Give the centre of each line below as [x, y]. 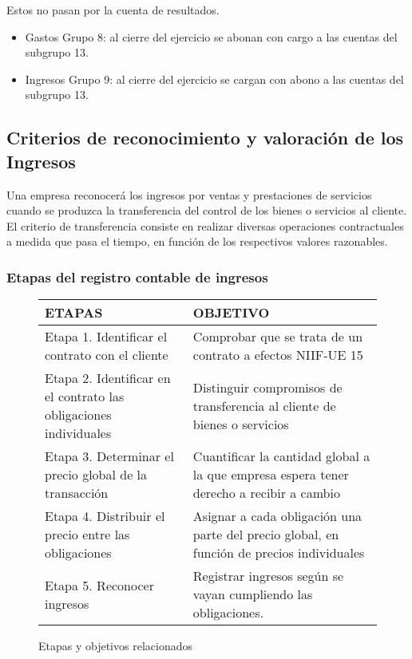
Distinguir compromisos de [267, 387]
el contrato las [85, 397]
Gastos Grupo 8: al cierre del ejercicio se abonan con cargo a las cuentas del [211, 36]
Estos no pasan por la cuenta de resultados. [113, 10]
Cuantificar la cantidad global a [281, 456]
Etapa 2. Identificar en [108, 378]
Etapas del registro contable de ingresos [137, 276]
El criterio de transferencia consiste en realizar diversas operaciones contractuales [205, 225]
